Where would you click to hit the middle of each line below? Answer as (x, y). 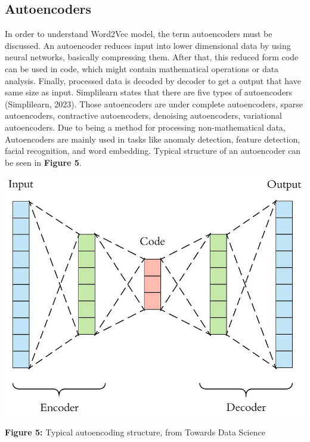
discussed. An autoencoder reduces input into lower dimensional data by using (148, 45)
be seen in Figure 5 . (43, 162)
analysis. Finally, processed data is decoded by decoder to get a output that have (153, 80)
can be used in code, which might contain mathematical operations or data (142, 68)
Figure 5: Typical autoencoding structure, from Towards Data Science (135, 432)
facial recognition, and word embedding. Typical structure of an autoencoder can (153, 151)
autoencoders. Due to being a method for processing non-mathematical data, (145, 127)
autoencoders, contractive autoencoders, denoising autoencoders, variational (143, 115)
